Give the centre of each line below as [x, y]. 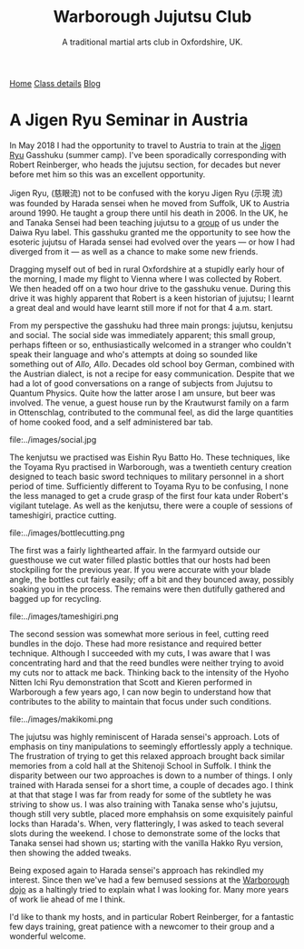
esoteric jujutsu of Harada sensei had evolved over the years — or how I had [152, 242]
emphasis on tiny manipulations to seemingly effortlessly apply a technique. [151, 746]
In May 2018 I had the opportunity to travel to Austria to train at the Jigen [145, 145]
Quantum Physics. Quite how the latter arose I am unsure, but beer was [142, 393]
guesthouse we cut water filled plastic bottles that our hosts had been [140, 560]
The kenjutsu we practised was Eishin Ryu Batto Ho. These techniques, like [150, 457]
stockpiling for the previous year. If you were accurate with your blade [140, 569]
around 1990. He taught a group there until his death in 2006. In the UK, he [149, 213]
